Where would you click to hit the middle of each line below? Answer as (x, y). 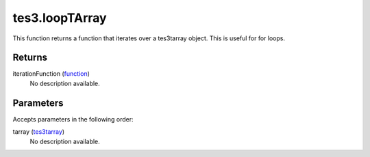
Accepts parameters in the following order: (73, 119)
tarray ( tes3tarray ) (39, 132)
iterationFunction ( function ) (51, 74)
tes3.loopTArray (60, 18)
